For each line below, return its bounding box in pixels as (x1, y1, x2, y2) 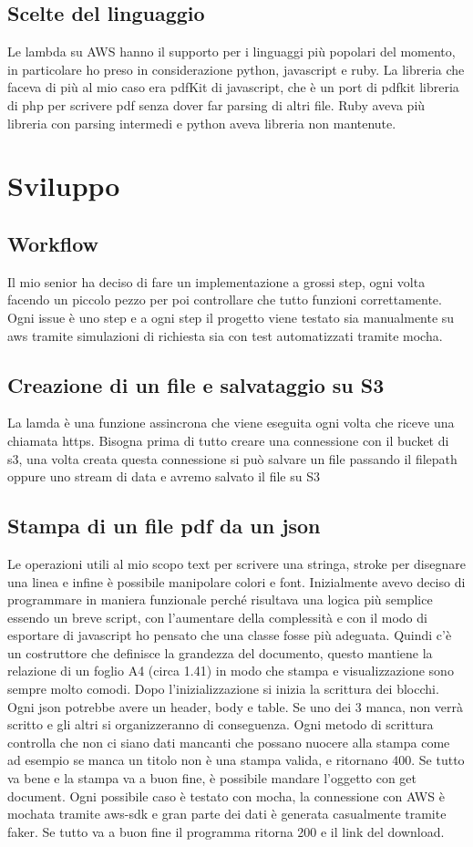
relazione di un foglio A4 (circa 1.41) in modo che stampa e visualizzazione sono (7, 661, 454, 680)
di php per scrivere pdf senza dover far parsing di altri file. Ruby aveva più (7, 95, 426, 114)
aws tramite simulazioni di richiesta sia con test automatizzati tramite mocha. (7, 325, 443, 345)
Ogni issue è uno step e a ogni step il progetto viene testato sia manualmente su (7, 307, 455, 326)
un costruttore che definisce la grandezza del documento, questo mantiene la (7, 643, 433, 662)
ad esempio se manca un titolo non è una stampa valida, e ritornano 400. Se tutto (7, 750, 465, 770)
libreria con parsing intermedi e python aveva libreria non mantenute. (7, 113, 396, 132)
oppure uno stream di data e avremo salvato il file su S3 (7, 467, 320, 486)
